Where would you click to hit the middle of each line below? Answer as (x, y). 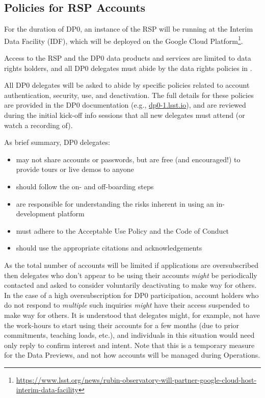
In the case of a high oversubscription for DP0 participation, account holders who (131, 295)
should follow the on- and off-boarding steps (85, 186)
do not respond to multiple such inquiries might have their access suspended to (127, 305)
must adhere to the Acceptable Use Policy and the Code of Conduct (123, 230)
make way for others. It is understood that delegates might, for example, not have (132, 315)
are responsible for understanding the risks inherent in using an (115, 203)
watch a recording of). (38, 125)
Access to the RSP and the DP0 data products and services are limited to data (128, 58)
